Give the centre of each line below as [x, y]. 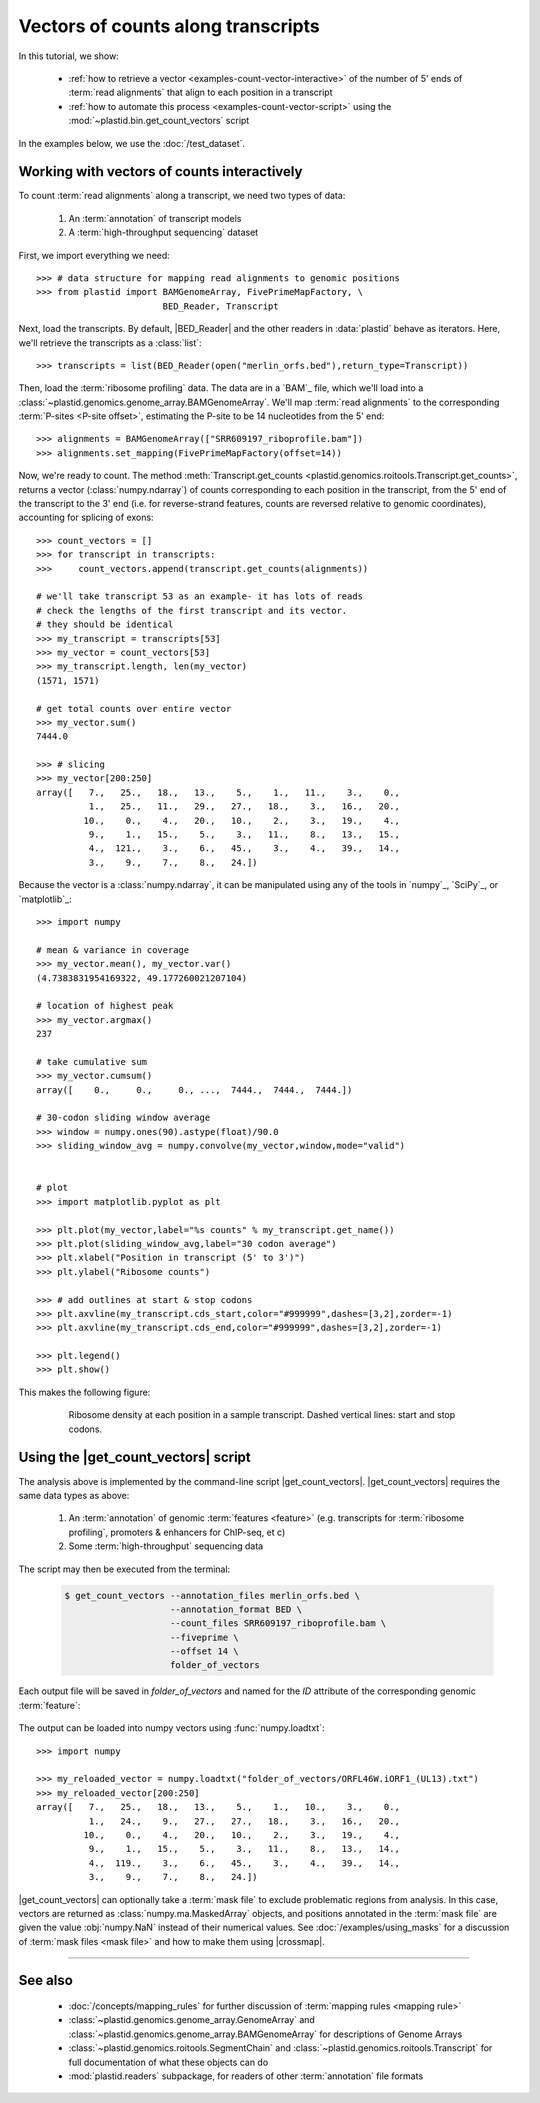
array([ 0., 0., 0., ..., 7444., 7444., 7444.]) [194, 1089]
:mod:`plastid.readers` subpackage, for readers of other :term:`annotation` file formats [246, 2076]
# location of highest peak [105, 1006]
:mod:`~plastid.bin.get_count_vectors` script [159, 121]
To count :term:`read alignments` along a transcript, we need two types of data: [182, 196]
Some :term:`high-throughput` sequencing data [166, 1546]
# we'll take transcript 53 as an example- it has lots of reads [200, 596]
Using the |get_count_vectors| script [135, 1457]
